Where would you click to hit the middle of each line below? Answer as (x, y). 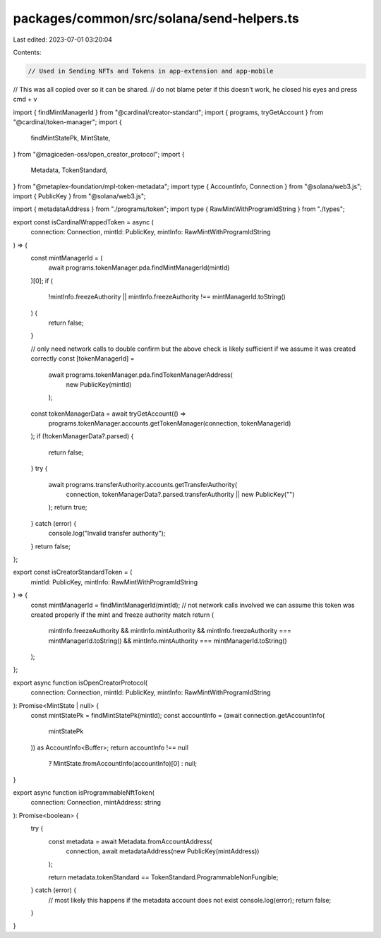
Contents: (27, 52)
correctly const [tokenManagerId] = (83, 359)
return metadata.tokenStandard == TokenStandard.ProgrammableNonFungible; (163, 877)
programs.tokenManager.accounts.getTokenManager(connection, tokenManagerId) (170, 423)
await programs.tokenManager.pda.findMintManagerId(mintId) (139, 267)
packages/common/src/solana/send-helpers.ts (156, 18)
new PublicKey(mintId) (99, 384)
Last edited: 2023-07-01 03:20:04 (63, 40)
